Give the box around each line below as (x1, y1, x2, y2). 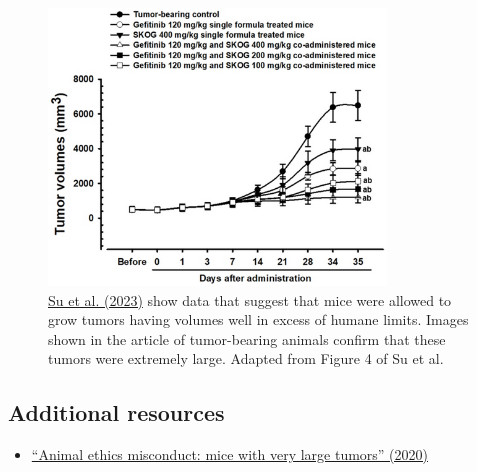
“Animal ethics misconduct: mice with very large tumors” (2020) (31, 444, 428, 465)
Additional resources (8, 397, 225, 428)
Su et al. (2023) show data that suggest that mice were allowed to (48, 289, 452, 310)
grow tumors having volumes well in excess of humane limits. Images (48, 309, 469, 330)
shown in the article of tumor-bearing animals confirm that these (48, 328, 446, 349)
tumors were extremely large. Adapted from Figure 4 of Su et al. (48, 348, 444, 369)
